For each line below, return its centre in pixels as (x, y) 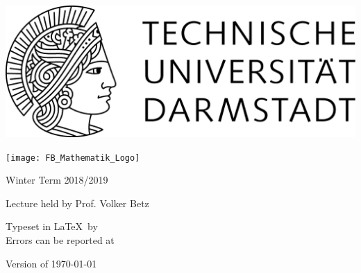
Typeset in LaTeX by (52, 226)
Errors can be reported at (60, 240)
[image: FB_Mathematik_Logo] (73, 158)
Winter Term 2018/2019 (57, 180)
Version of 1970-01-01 (51, 263)
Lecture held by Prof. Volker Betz (77, 203)
